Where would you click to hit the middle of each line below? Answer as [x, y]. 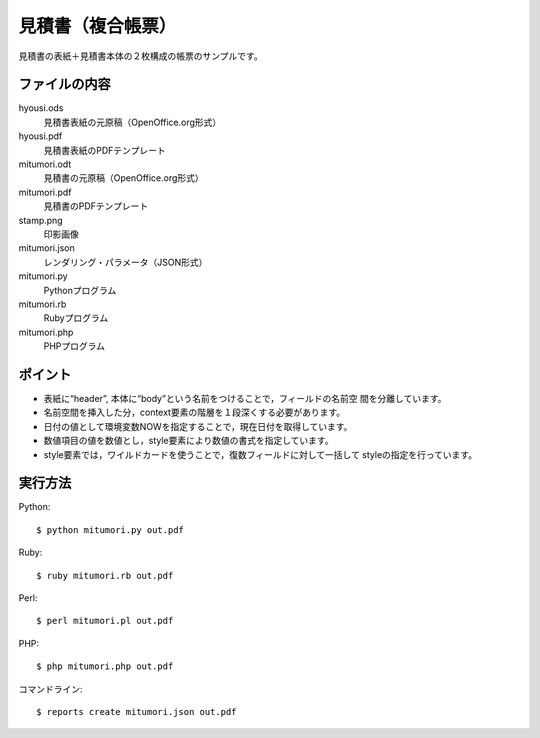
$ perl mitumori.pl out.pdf [105, 621]
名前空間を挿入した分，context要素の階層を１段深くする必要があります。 [194, 412]
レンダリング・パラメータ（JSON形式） [125, 262]
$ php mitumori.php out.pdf [105, 666]
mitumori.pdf [45, 192]
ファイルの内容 [64, 84]
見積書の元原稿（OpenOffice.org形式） [123, 178]
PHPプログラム [74, 346]
